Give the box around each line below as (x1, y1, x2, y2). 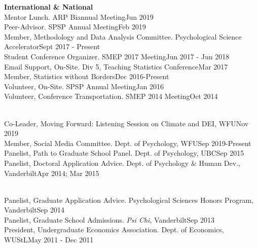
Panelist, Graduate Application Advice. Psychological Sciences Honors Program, (4, 194, 253, 205)
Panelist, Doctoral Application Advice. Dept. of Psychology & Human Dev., (4, 157, 240, 168)
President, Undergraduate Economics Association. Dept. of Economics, (4, 224, 224, 235)
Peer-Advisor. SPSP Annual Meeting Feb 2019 (4, 21, 146, 32)
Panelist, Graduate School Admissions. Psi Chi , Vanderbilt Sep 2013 (4, 214, 215, 225)
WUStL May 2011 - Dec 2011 (4, 234, 94, 245)
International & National (4, 2, 93, 12)
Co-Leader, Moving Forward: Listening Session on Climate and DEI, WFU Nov (4, 118, 249, 128)
